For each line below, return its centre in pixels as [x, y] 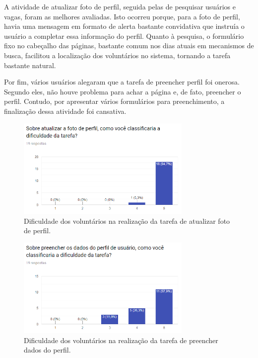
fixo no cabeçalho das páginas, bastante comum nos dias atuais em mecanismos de [129, 45]
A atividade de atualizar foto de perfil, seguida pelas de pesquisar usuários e [120, 6]
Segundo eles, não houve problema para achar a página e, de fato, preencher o [123, 91]
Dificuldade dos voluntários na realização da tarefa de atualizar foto [127, 221]
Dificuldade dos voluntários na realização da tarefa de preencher [121, 340]
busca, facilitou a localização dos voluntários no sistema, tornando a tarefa [117, 55]
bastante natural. [30, 65]
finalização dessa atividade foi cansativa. [65, 111]
